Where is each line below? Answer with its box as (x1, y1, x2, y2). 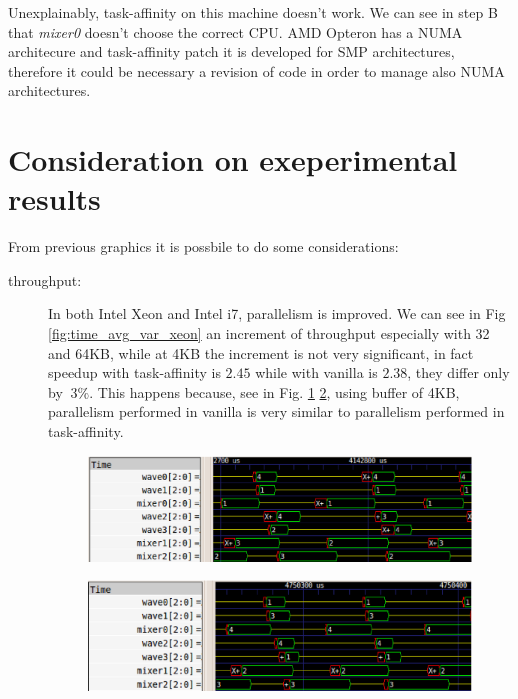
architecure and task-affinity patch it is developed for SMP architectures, (8, 41, 455, 62)
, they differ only (407, 362, 510, 383)
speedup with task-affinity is (48, 362, 221, 383)
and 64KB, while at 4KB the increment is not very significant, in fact (48, 342, 474, 363)
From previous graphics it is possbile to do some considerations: (8, 236, 399, 257)
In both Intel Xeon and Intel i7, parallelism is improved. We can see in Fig (48, 303, 506, 324)
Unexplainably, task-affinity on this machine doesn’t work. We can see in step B (8, 2, 498, 22)
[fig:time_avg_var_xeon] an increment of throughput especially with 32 (48, 323, 490, 344)
